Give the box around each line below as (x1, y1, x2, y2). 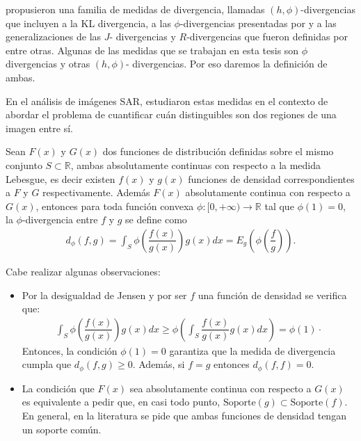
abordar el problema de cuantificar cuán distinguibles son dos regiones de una (6, 107, 337, 122)
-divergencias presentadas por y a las (179, 15, 337, 30)
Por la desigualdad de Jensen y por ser (22, 287, 187, 302)
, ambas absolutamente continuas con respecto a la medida (70, 157, 321, 172)
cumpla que (22, 357, 72, 371)
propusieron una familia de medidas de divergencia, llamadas (6, 2, 265, 16)
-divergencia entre (22, 212, 98, 227)
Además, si (138, 357, 185, 371)
